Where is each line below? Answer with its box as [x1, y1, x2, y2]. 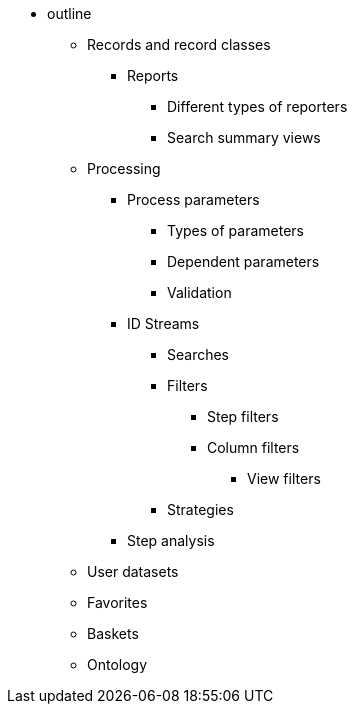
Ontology [87, 656, 148, 673]
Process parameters [127, 191, 260, 208]
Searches [167, 346, 230, 363]
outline [47, 5, 92, 22]
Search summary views [167, 129, 321, 146]
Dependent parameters [167, 253, 320, 270]
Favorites [87, 594, 148, 611]
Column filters [207, 439, 300, 456]
